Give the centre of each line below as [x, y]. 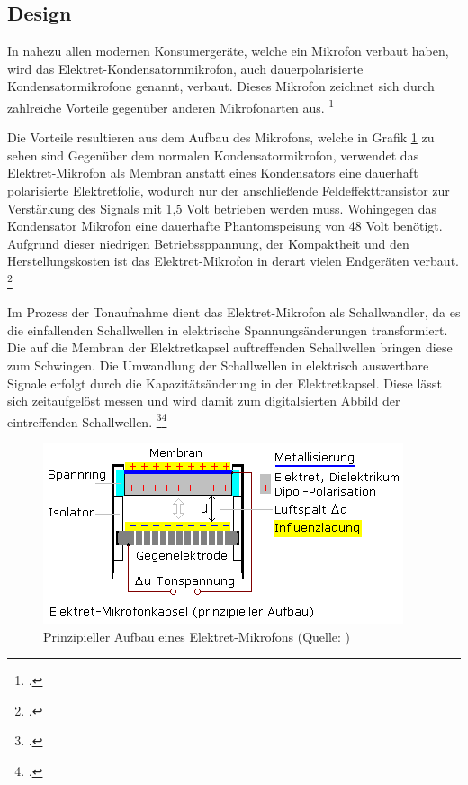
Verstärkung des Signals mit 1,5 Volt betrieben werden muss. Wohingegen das [222, 208]
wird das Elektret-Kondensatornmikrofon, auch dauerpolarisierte [185, 68]
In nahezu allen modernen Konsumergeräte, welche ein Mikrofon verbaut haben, [228, 51]
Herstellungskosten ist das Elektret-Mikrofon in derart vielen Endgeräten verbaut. [233, 261]
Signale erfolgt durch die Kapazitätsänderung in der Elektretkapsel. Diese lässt [225, 383]
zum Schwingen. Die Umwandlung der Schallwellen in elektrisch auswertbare [218, 365]
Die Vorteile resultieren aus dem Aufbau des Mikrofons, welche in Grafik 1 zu [221, 137]
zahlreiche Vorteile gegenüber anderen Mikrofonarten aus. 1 [171, 105]
